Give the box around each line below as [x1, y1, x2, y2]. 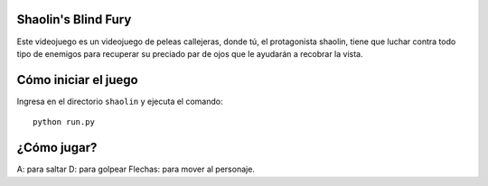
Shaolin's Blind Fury [16, 12, 132, 27]
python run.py [33, 117, 95, 127]
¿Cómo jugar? [16, 140, 98, 155]
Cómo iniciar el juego [16, 72, 139, 88]
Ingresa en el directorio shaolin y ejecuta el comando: [16, 96, 223, 107]
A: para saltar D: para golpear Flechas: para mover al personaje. [16, 163, 255, 175]
